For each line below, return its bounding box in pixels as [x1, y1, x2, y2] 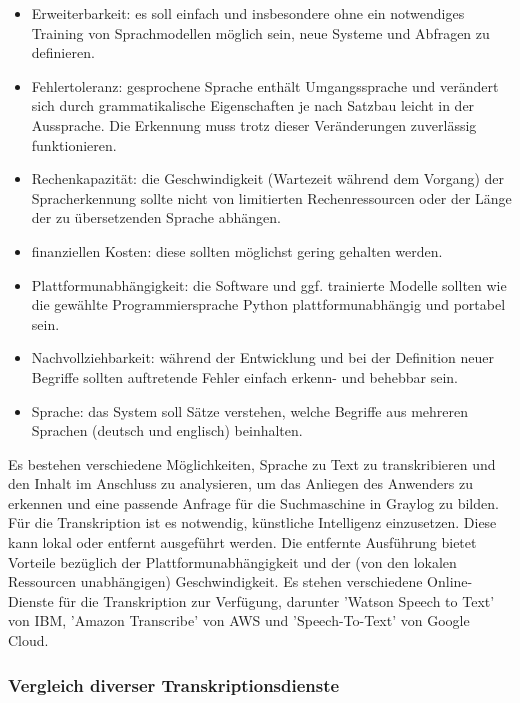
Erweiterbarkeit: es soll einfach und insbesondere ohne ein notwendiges [31, 3, 465, 23]
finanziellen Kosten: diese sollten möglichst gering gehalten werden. [31, 240, 443, 261]
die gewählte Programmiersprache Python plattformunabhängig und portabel [31, 294, 506, 315]
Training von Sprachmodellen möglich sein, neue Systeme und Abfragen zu [31, 22, 490, 43]
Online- [427, 571, 473, 592]
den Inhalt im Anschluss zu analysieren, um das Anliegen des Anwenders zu [8, 473, 473, 494]
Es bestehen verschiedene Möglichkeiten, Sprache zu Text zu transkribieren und [8, 453, 496, 474]
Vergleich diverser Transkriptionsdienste [8, 672, 340, 697]
